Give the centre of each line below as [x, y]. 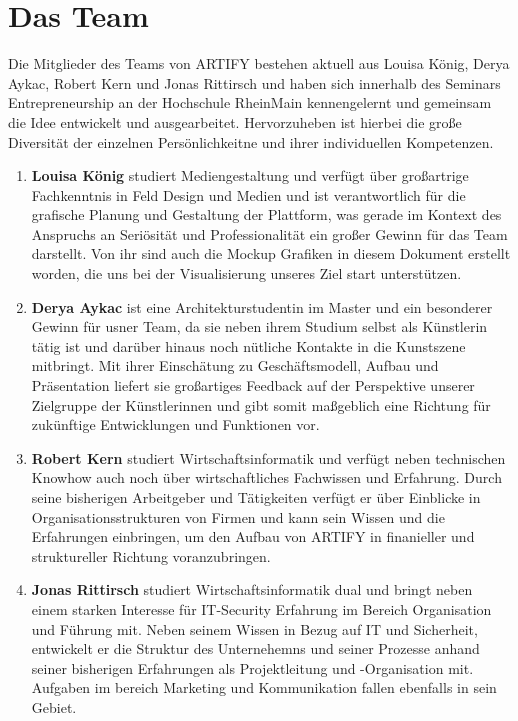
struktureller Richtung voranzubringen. [151, 555]
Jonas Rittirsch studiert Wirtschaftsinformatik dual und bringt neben [252, 589]
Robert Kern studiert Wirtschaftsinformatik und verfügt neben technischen [268, 457]
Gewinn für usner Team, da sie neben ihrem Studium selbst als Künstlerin [259, 326]
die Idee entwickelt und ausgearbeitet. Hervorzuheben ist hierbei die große [235, 121]
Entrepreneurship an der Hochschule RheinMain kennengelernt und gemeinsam [250, 102]
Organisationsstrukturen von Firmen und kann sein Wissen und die [238, 516]
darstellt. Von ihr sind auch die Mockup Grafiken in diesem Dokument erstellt [271, 253]
